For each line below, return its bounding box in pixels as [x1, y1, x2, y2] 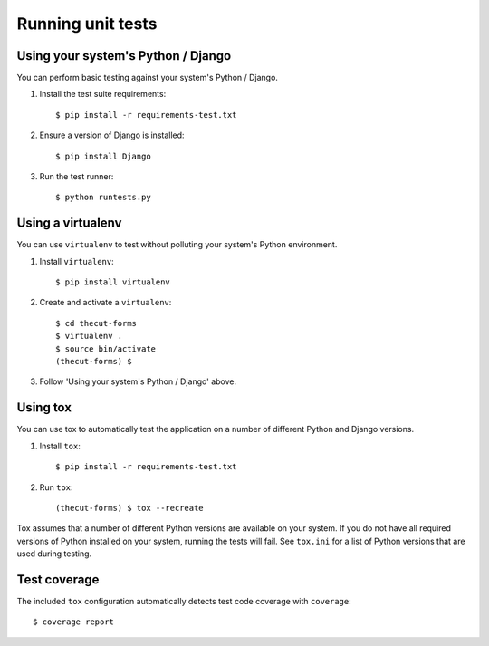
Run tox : [39, 481, 73, 493]
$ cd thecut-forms [55, 318, 138, 328]
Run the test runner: [39, 171, 114, 182]
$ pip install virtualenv [55, 277, 171, 287]
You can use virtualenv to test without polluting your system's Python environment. [16, 239, 338, 250]
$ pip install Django [55, 150, 151, 161]
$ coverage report [33, 617, 115, 627]
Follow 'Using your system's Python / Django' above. [39, 376, 237, 387]
